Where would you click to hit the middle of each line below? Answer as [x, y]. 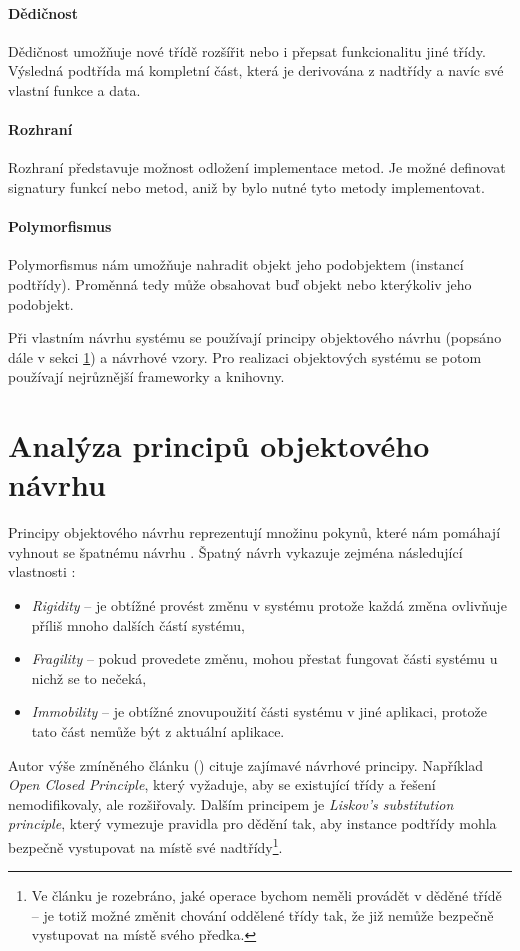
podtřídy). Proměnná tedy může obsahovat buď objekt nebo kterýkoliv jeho [240, 283]
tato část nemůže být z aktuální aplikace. [158, 730]
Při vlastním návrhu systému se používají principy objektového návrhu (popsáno [255, 337]
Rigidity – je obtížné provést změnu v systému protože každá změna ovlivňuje [269, 605]
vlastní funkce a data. [74, 89]
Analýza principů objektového [219, 445]
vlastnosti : [42, 571]
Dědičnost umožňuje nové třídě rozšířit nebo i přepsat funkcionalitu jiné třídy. [247, 50]
